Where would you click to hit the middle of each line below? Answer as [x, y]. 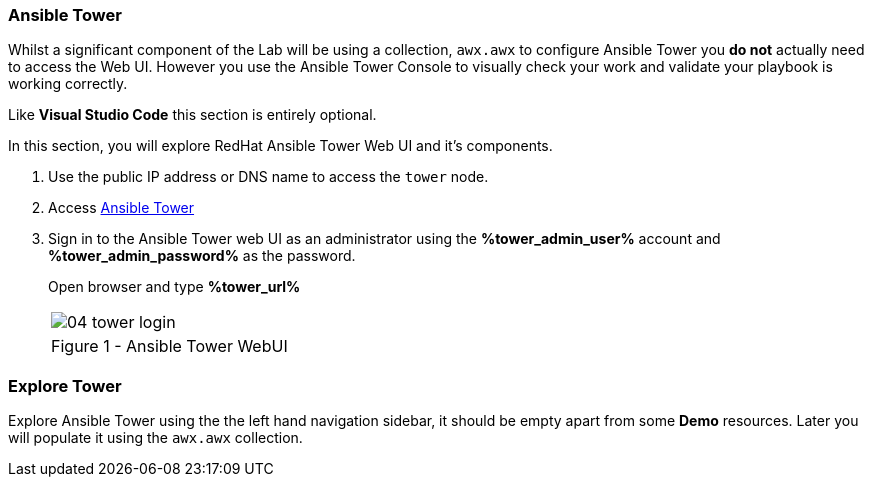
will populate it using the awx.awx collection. [155, 438]
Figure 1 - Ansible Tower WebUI [169, 346]
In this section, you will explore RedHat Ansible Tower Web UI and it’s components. [280, 146]
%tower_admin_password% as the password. [202, 256]
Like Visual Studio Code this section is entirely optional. [192, 115]
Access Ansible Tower [121, 208]
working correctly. [68, 84]
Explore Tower [65, 385]
